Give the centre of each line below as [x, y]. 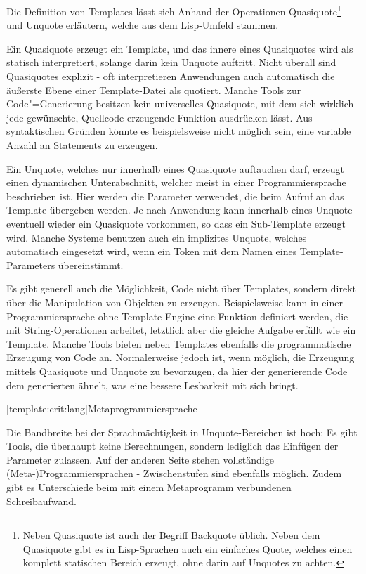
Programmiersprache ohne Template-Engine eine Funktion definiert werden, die [177, 316]
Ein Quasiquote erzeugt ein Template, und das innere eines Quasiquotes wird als [180, 48]
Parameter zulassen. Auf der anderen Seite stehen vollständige [140, 459]
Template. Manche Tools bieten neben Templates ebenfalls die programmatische [179, 343]
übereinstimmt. [91, 265]
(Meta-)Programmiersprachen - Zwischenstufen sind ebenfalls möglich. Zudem [174, 473]
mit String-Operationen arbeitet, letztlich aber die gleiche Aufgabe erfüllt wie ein [181, 330]
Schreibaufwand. [42, 501]
